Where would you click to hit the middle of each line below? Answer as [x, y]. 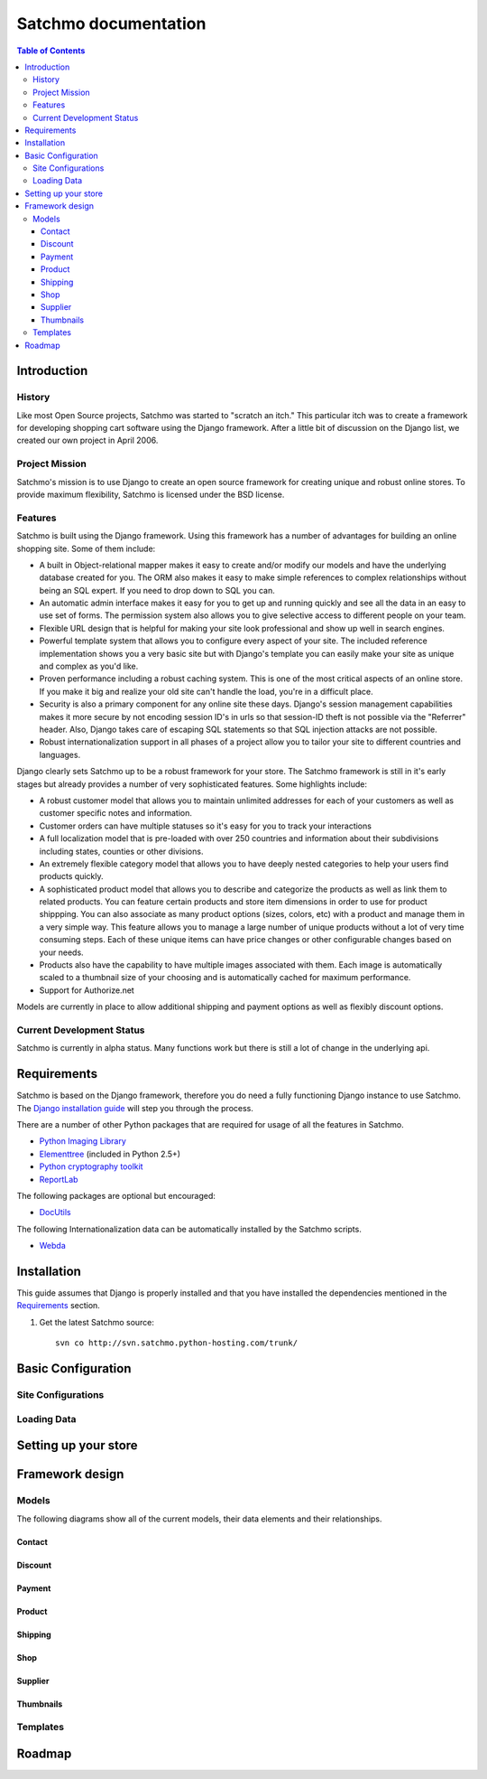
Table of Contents [51, 51]
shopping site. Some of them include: [86, 548]
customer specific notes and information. [116, 813]
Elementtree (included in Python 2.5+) [110, 1154]
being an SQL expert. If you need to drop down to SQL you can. [157, 590]
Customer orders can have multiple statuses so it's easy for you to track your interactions [205, 826]
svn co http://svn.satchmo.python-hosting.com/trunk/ [176, 1343]
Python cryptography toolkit [91, 1166]
